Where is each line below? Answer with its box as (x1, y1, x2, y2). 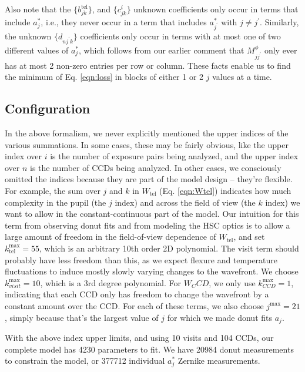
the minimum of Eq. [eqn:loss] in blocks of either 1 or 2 (5, 71, 204, 83)
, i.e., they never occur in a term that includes (41, 16, 207, 28)
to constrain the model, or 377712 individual (5, 354, 165, 367)
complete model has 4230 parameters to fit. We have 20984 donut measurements (5, 343, 294, 355)
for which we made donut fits (167, 311, 272, 323)
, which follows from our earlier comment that (78, 43, 244, 56)
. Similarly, (260, 16, 299, 28)
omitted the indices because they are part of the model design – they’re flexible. (5, 173, 293, 185)
